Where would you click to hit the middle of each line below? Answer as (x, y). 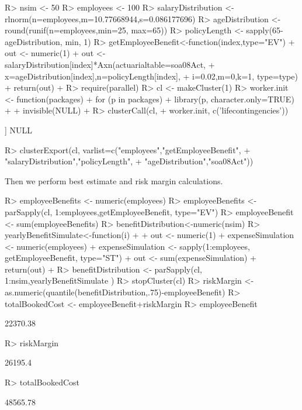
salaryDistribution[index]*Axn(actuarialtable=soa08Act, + (110, 64)
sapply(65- (265, 30)
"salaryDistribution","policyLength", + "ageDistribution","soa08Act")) (129, 161)
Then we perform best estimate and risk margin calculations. (114, 180)
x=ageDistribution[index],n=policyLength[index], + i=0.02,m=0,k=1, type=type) (151, 76)
